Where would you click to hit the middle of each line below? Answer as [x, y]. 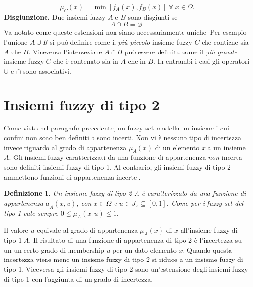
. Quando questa [207, 249]
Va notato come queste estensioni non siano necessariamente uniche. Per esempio [125, 32]
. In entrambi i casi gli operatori [201, 61]
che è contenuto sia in [86, 61]
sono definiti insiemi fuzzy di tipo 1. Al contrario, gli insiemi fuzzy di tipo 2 [117, 167]
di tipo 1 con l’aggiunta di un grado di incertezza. [79, 278]
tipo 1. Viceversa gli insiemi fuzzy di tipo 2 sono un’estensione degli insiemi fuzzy [126, 269]
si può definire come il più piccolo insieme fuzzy [121, 41]
